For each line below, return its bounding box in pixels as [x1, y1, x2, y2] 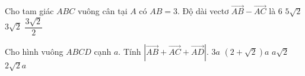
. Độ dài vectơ [177, 5, 229, 17]
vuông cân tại [77, 5, 128, 17]
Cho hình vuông [5, 45, 63, 57]
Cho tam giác [5, 5, 54, 17]
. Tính [118, 45, 141, 57]
